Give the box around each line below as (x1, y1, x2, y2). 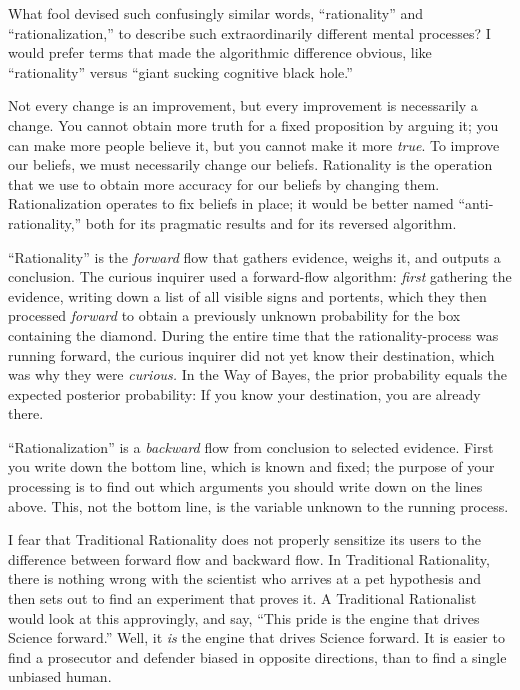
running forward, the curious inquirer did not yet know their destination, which (8, 344, 495, 365)
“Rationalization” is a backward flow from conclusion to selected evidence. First (8, 436, 494, 457)
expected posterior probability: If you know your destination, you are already (8, 383, 481, 404)
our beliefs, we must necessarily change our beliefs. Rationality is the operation (8, 154, 493, 175)
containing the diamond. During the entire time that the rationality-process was (8, 324, 499, 345)
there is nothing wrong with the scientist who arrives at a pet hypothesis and (8, 568, 482, 589)
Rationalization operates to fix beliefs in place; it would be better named (8, 193, 454, 214)
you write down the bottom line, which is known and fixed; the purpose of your (8, 456, 495, 477)
